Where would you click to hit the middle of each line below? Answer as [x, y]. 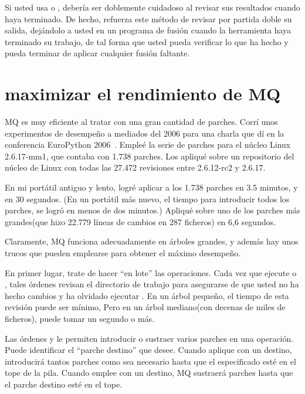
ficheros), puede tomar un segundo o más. [80, 318]
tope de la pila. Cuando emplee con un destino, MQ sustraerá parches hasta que [149, 373]
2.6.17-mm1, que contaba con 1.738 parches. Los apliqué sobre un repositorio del [150, 156]
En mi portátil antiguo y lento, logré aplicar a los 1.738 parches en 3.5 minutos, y [151, 187]
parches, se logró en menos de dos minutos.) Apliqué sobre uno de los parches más [152, 210]
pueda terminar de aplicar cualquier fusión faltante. [97, 53]
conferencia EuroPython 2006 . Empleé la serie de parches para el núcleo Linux [148, 145]
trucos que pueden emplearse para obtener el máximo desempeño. [123, 253]
